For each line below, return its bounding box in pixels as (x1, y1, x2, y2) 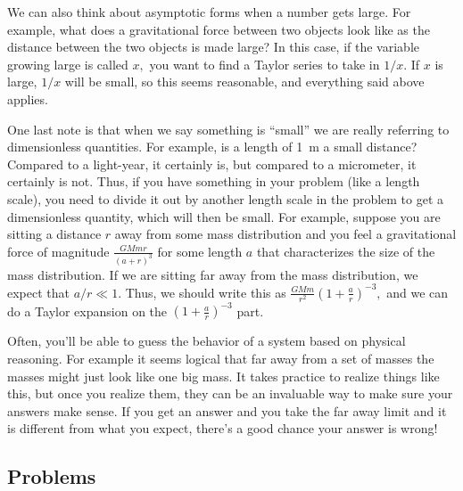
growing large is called (7, 54, 128, 73)
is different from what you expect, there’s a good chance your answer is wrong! (7, 419, 438, 438)
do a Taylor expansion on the (7, 301, 168, 320)
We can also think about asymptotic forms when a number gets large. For (7, 3, 411, 20)
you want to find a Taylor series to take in (149, 54, 380, 73)
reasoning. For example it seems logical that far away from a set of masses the (7, 348, 434, 367)
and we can (386, 282, 449, 301)
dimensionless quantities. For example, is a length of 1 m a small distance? (7, 137, 418, 156)
